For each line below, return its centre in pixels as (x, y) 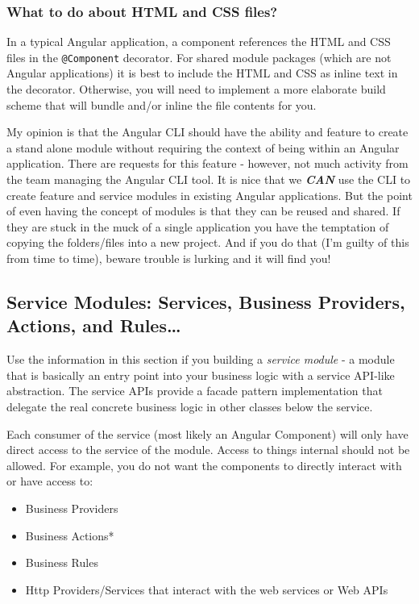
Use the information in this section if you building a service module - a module (201, 359)
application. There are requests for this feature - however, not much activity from (207, 163)
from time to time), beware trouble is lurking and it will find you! (169, 258)
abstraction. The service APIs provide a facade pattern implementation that (195, 391)
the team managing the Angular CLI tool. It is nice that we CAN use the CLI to (209, 179)
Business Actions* (70, 535)
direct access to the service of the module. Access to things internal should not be (208, 450)
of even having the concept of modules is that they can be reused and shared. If (203, 211)
